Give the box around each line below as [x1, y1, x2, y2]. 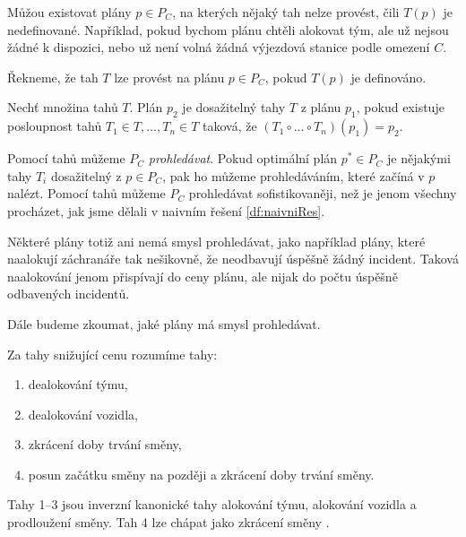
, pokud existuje [356, 98, 444, 117]
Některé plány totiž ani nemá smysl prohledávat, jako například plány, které [7, 231, 426, 250]
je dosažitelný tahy [182, 98, 286, 117]
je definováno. [350, 67, 427, 86]
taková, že [202, 117, 257, 135]
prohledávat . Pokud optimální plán [148, 149, 338, 168]
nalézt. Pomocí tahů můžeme [7, 184, 166, 203]
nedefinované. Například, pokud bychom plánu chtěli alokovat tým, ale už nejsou [7, 20, 449, 39]
